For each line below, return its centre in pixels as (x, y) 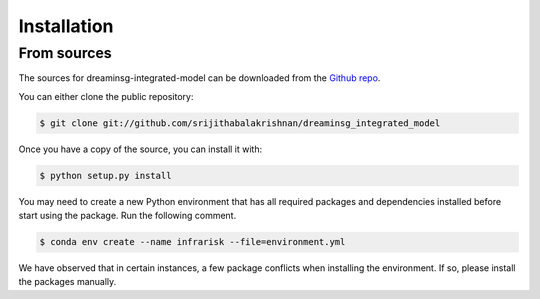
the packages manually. (67, 282)
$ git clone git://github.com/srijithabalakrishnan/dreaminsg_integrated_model (240, 123)
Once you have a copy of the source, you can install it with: (140, 149)
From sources (65, 53)
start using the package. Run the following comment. (127, 216)
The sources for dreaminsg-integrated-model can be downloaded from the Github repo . (199, 78)
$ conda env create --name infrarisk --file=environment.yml (192, 242)
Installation (66, 26)
